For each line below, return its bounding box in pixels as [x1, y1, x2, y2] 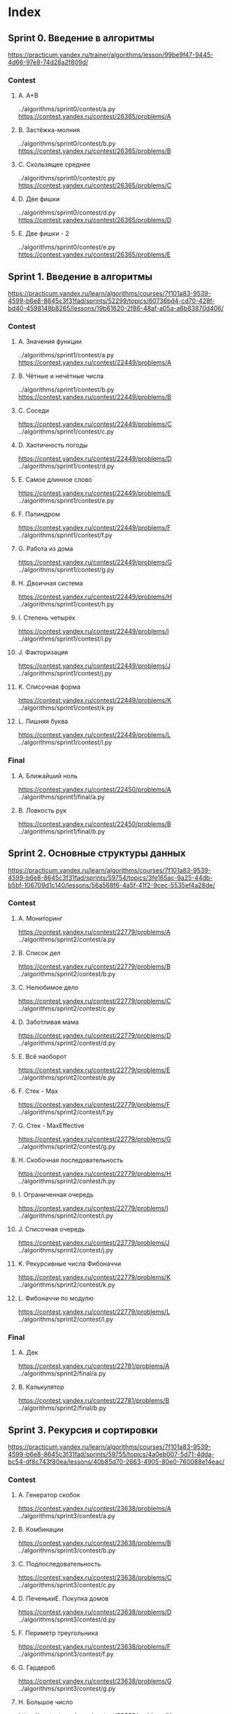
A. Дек [17, 1348, 38, 1357]
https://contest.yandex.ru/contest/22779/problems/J [17, 1238, 170, 1247]
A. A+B [17, 92, 39, 100]
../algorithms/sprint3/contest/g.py [17, 1685, 116, 1693]
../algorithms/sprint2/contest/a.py [17, 935, 116, 943]
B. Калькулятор [17, 1383, 64, 1392]
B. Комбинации [17, 1525, 64, 1534]
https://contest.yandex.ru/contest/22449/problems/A [17, 358, 172, 367]
